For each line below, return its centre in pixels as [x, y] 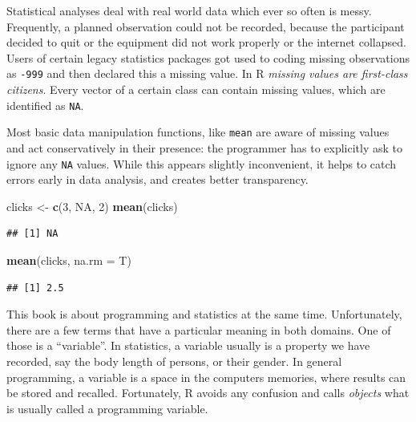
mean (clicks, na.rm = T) [69, 260]
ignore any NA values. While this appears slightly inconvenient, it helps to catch [202, 163]
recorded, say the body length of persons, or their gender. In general [174, 361]
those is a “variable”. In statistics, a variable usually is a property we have [188, 345]
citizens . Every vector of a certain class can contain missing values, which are [196, 89]
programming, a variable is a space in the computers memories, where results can [206, 377]
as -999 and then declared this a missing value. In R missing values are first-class [207, 73]
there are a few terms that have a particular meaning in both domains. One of [199, 329]
